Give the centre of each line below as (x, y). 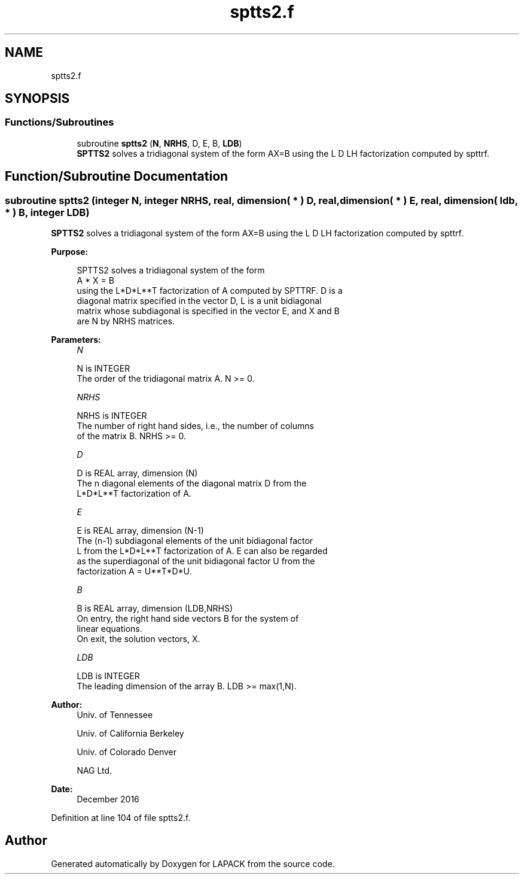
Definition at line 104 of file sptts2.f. (121, 818)
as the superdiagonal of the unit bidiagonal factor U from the (196, 561)
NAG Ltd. (95, 771)
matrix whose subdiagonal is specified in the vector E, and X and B (208, 311)
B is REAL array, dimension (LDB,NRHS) (155, 609)
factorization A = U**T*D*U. (134, 571)
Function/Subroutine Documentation (117, 177)
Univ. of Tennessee (115, 715)
